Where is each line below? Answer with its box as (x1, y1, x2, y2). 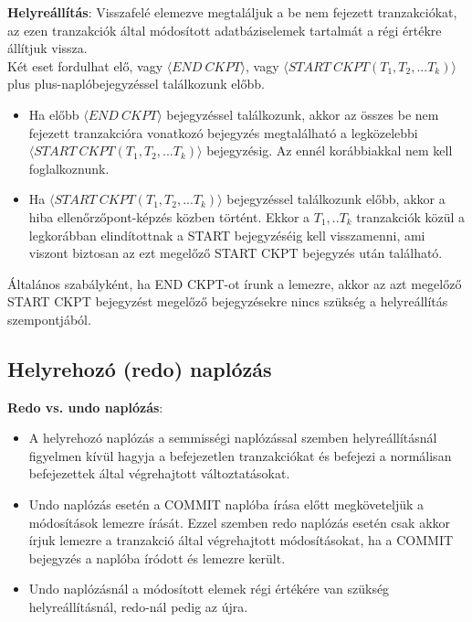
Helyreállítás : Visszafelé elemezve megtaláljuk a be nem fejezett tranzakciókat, (7, 3, 457, 21)
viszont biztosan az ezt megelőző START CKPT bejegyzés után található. (28, 243, 443, 263)
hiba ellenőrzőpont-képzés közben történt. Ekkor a (28, 207, 310, 226)
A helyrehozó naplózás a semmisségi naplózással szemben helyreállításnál (28, 428, 437, 447)
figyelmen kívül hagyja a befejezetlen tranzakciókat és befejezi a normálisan (28, 445, 452, 465)
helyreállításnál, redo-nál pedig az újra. (28, 597, 248, 617)
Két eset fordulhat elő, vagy (7, 56, 163, 75)
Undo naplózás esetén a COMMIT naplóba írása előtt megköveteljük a (28, 495, 425, 514)
